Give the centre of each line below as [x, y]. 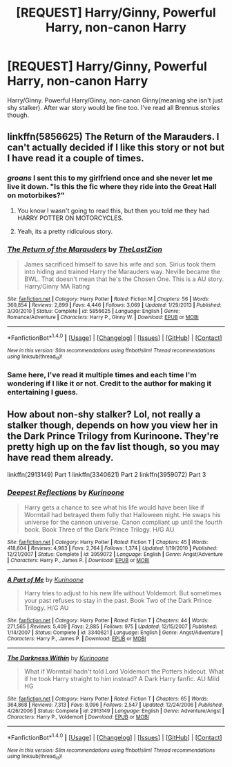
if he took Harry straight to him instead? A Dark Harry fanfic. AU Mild [122, 678]
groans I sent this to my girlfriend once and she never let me [110, 178]
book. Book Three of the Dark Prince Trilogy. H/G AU [99, 529]
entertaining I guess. [43, 392]
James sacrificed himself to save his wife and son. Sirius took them [120, 264]
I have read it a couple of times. [76, 158]
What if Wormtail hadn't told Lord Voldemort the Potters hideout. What [124, 671]
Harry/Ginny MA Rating [57, 286]
